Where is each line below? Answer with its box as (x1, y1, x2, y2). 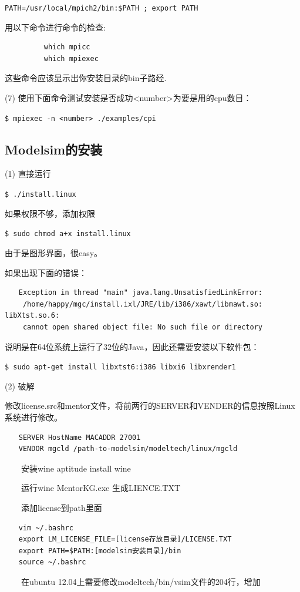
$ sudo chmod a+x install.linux (5, 230, 131, 238)
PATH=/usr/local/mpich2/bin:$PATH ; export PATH (5, 4, 198, 12)
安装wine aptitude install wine (21, 462, 131, 474)
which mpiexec (43, 54, 99, 63)
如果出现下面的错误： (5, 266, 87, 278)
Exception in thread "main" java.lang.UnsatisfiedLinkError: (18, 288, 262, 297)
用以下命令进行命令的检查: (5, 21, 106, 33)
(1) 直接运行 (5, 167, 51, 180)
